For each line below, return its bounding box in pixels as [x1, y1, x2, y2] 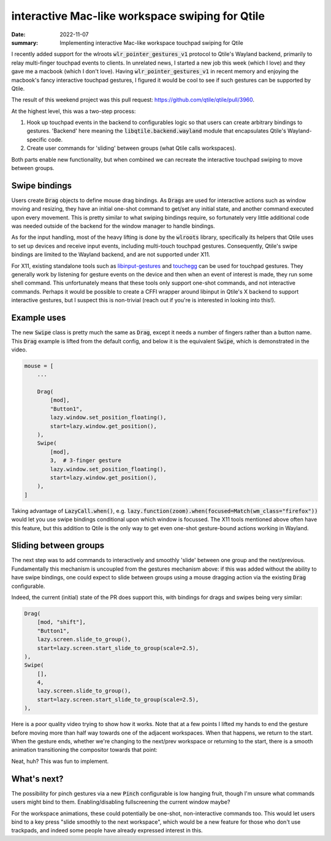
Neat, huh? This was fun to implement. [11, 757, 109, 765]
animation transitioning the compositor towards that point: [11, 746, 158, 754]
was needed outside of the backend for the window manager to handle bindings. [11, 222, 215, 230]
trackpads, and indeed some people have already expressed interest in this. [11, 827, 203, 834]
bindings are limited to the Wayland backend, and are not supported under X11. [11, 251, 211, 258]
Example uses [11, 313, 66, 323]
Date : [11, 31, 26, 38]
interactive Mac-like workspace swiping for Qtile [11, 9, 265, 23]
